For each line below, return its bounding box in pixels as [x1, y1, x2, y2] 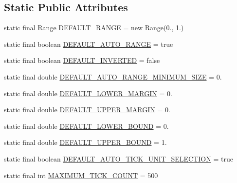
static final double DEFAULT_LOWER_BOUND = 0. [4, 121, 169, 131]
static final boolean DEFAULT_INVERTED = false [4, 55, 160, 65]
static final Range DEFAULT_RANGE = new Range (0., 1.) [4, 22, 184, 33]
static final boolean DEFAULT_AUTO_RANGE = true [4, 39, 173, 49]
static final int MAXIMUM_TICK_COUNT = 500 [4, 170, 158, 180]
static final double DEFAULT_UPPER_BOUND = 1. [4, 137, 167, 147]
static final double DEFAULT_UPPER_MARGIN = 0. [4, 104, 170, 115]
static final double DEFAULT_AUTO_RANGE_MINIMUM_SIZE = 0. [4, 71, 222, 81]
